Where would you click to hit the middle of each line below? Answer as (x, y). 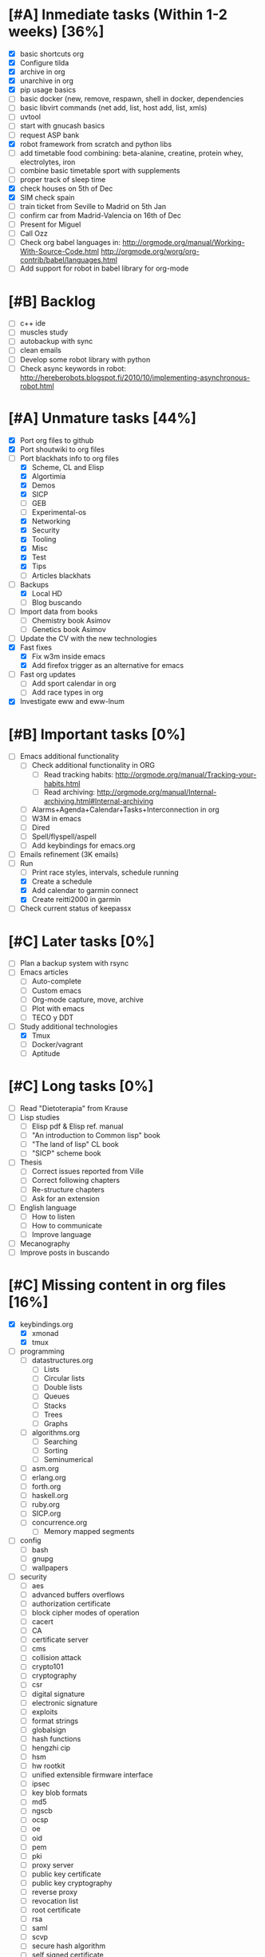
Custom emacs (57, 990)
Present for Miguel (50, 224)
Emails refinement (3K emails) (69, 854)
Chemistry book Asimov (71, 620)
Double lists (63, 1387)
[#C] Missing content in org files (117, 1285)
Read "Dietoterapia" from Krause (74, 1108)
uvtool (30, 117)
